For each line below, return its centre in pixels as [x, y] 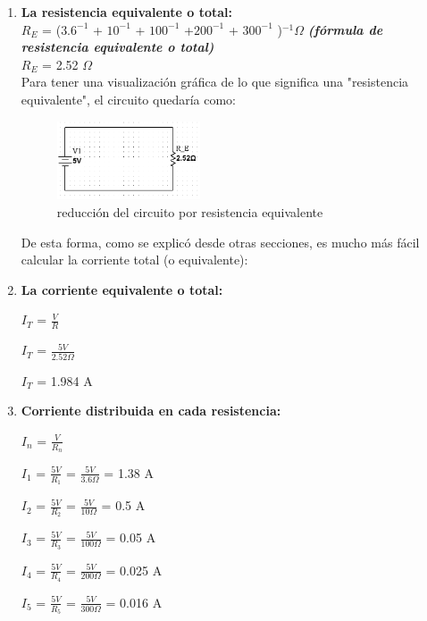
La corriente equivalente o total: [122, 289]
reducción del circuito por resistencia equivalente [190, 212]
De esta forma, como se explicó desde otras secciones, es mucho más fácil [220, 242]
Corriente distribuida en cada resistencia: [151, 411]
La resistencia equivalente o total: [127, 12]
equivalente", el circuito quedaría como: [128, 99]
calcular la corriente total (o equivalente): [134, 260]
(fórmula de [345, 29]
